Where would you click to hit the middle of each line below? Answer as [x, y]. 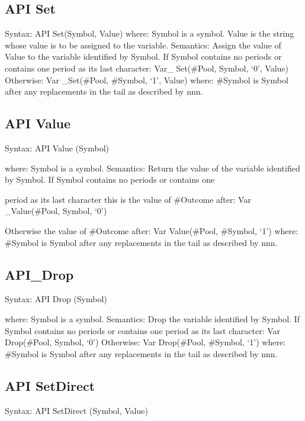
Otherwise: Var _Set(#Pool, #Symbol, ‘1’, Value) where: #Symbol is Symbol [147, 80]
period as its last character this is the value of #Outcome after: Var [128, 199]
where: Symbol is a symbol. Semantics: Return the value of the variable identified [152, 168]
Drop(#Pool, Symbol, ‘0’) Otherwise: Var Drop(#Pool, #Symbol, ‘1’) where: [145, 342]
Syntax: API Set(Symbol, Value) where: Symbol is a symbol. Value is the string [150, 33]
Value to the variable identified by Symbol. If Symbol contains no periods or [143, 56]
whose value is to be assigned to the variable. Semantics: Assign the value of [143, 45]
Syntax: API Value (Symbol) [57, 148]
